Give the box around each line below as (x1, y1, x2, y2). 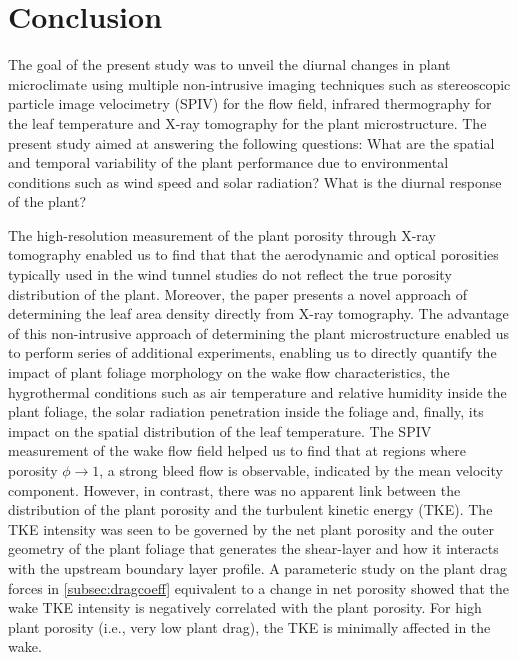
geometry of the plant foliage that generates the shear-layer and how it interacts (8, 538, 499, 559)
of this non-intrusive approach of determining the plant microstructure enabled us (8, 322, 510, 343)
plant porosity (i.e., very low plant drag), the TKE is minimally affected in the (8, 616, 491, 637)
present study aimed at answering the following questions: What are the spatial (8, 132, 495, 153)
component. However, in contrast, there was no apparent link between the (8, 479, 461, 500)
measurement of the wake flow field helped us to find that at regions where (8, 440, 467, 461)
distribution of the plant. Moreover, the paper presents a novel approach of (8, 283, 468, 304)
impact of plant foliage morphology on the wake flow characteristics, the (8, 362, 450, 383)
